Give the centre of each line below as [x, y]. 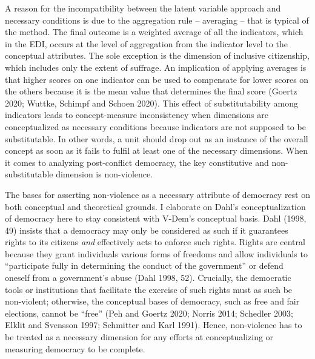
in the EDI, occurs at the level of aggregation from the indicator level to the [146, 43]
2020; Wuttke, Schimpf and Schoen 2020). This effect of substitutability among [152, 103]
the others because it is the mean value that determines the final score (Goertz [151, 91]
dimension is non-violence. [104, 174]
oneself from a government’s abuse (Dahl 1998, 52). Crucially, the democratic [148, 278]
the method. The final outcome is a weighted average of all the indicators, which [154, 32]
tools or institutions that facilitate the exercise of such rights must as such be [149, 289]
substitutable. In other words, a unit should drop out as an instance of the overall [157, 138]
